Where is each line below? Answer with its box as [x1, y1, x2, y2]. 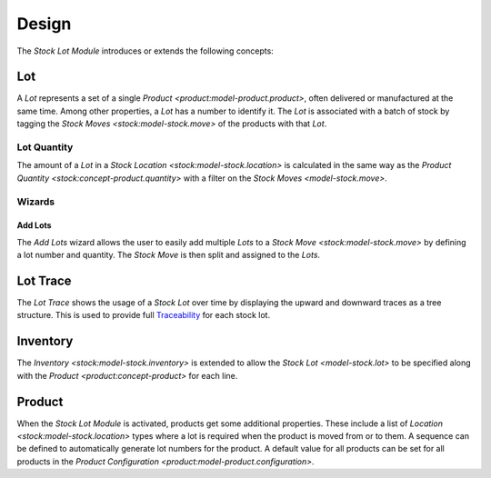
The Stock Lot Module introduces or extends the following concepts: [16, 45, 275, 56]
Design [16, 14, 72, 34]
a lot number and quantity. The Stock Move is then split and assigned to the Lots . [16, 250, 321, 261]
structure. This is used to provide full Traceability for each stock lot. [16, 310, 271, 321]
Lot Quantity [16, 141, 74, 154]
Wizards [16, 195, 55, 208]
